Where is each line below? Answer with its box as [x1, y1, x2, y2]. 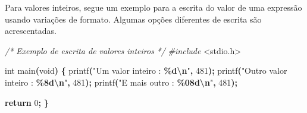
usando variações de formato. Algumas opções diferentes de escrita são [5, 12, 262, 25]
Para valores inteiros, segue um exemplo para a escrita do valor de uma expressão [5, 1, 302, 13]
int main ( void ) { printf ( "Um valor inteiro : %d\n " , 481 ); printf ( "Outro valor [5, 64, 287, 77]
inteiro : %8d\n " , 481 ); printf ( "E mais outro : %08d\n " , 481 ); [5, 76, 237, 88]
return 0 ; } [5, 96, 49, 108]
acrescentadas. [5, 24, 57, 37]
